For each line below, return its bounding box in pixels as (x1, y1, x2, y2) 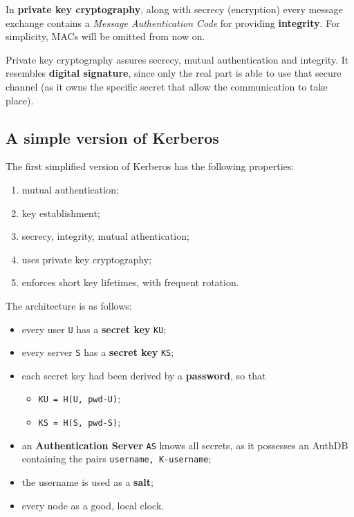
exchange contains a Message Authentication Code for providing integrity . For (6, 15, 340, 30)
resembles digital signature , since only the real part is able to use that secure (6, 66, 342, 80)
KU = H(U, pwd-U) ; (38, 391, 121, 406)
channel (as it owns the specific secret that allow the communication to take (6, 79, 328, 93)
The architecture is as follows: (6, 298, 132, 312)
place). (6, 93, 34, 107)
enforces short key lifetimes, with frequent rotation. (21, 275, 239, 290)
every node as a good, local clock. (21, 498, 165, 512)
